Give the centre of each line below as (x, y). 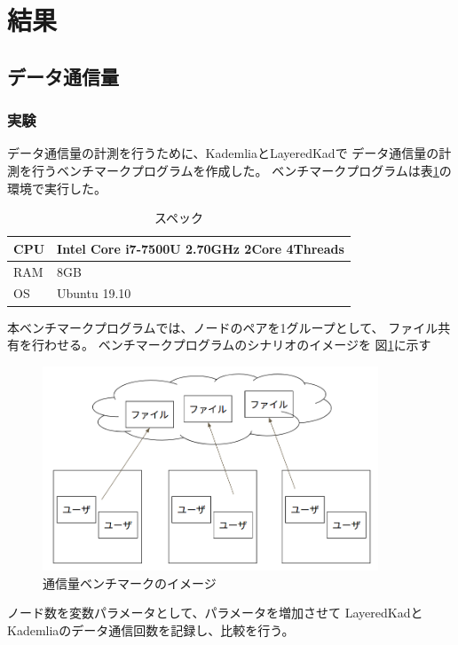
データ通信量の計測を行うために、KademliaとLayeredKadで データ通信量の (223, 153)
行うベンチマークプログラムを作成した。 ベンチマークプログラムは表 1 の (241, 170)
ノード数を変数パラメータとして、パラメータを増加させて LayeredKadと (215, 613)
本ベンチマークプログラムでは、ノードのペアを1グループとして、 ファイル (223, 327)
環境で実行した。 (57, 188)
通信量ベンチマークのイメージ (130, 582)
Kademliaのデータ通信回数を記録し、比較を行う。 (151, 629)
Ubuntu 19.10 (94, 293)
